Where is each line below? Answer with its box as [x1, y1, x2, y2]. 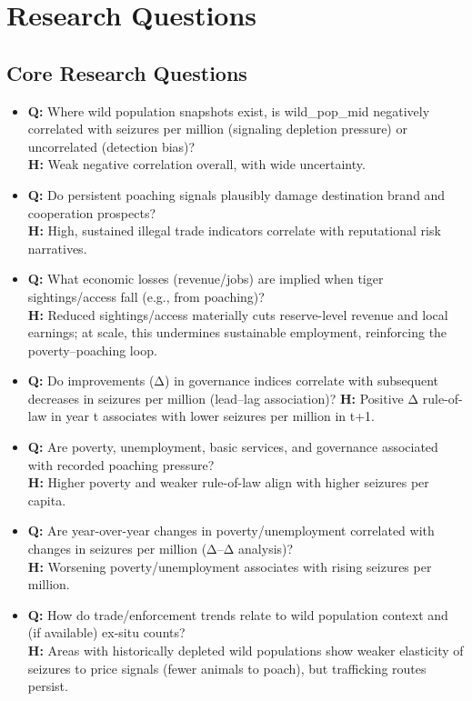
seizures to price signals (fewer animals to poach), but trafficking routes [27, 658, 427, 677]
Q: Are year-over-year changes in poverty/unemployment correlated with [27, 521, 435, 540]
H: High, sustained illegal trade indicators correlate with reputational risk [27, 221, 441, 240]
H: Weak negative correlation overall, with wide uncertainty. [27, 155, 366, 174]
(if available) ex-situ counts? [27, 623, 186, 642]
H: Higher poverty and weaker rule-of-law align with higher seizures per [27, 473, 429, 492]
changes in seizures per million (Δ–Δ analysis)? [27, 539, 294, 558]
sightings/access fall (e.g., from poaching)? [27, 286, 265, 305]
